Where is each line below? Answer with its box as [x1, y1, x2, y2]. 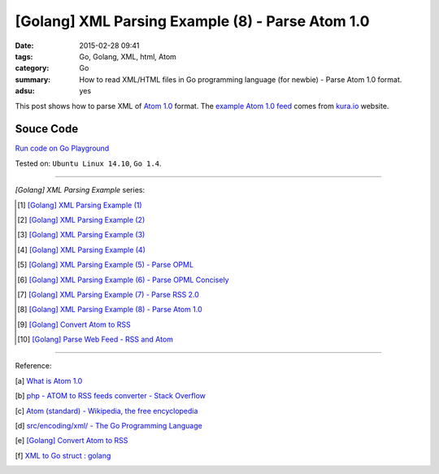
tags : [15, 51, 33, 61]
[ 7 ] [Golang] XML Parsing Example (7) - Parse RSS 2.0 [17, 289, 199, 299]
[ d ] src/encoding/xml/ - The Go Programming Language [15, 421, 202, 431]
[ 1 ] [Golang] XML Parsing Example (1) [17, 200, 142, 210]
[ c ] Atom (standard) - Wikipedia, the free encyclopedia [15, 406, 198, 415]
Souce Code [15, 122, 79, 136]
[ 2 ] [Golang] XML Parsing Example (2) [17, 215, 146, 224]
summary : [15, 74, 51, 85]
